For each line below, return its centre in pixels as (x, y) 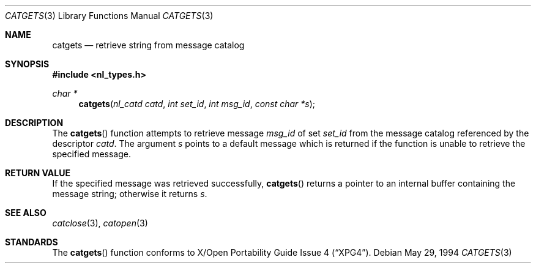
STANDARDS (32, 242)
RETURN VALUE (38, 173)
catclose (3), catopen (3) (100, 223)
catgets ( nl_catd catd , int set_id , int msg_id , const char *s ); (197, 104)
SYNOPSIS (27, 64)
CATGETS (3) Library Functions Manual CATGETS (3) (109, 16)
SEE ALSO (26, 213)
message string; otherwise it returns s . (130, 194)
